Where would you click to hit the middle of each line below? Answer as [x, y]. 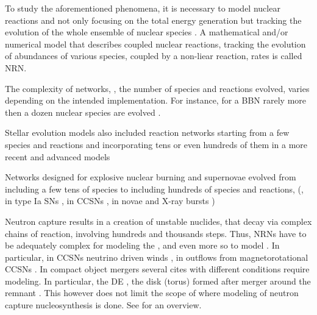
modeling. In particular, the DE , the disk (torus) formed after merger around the [158, 281]
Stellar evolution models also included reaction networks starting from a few [147, 133]
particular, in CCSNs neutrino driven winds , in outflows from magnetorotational [157, 257]
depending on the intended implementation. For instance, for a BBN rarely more [155, 100]
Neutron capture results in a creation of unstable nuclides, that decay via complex [158, 221]
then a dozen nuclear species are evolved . [83, 112]
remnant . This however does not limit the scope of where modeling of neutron [152, 293]
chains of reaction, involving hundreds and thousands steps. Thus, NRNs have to [156, 233]
